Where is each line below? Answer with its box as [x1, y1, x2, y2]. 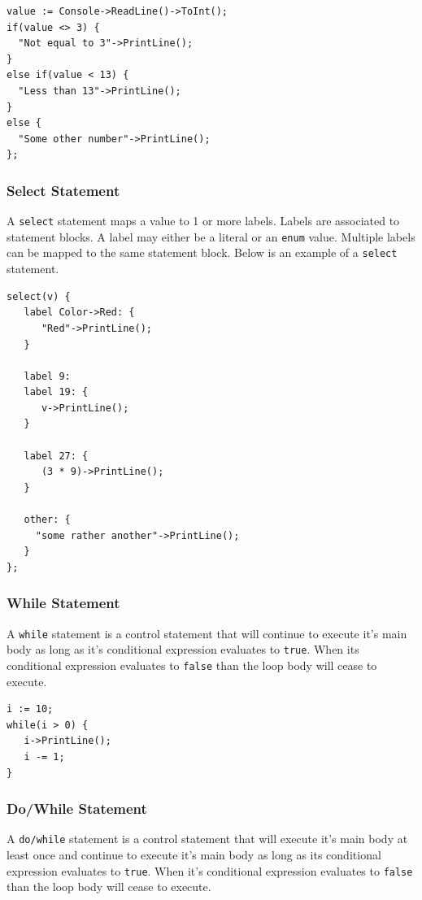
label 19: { [24, 386, 89, 398]
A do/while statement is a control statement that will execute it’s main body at [7, 830, 408, 847]
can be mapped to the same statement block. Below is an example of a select [7, 244, 398, 261]
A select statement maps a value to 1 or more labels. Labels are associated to [7, 212, 400, 229]
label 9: [24, 370, 71, 382]
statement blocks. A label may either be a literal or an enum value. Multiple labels [7, 228, 415, 245]
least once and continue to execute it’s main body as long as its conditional [7, 846, 381, 863]
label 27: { [24, 450, 89, 462]
